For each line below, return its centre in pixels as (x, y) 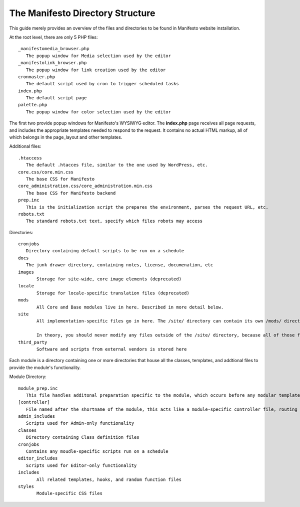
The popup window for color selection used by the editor (98, 112)
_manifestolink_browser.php (52, 63)
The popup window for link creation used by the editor (96, 70)
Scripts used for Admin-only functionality (80, 423)
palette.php (33, 105)
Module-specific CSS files (69, 493)
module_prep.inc (38, 388)
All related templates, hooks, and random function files (109, 479)
